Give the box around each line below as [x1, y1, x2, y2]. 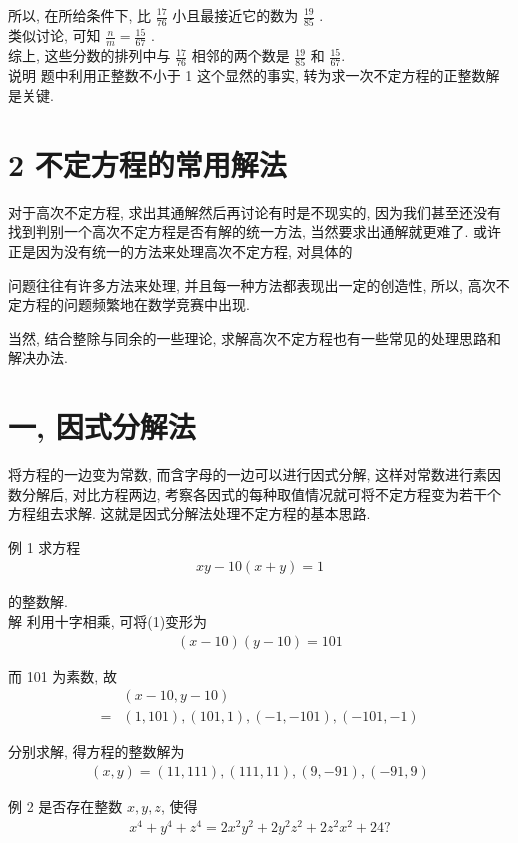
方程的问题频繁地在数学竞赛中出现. [21, 294, 250, 315]
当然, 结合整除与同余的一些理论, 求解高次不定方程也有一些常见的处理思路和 [8, 327, 502, 348]
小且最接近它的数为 [172, 5, 299, 25]
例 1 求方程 [8, 536, 81, 557]
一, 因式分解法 [8, 406, 196, 447]
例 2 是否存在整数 [8, 795, 123, 816]
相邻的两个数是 [191, 45, 290, 66]
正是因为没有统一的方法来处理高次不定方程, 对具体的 [8, 240, 353, 261]
